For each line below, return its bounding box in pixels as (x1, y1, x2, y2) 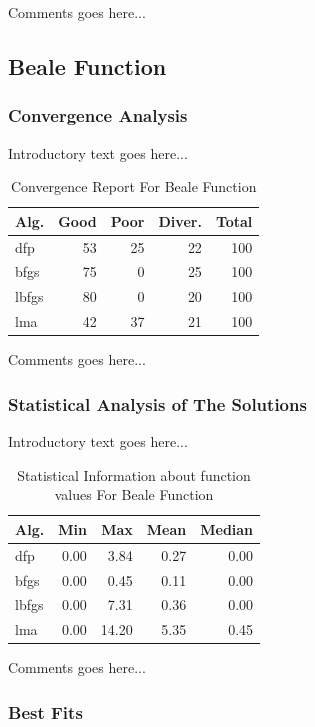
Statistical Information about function (17, 464, 251, 485)
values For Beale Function (54, 484, 214, 505)
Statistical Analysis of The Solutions (8, 391, 307, 416)
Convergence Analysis (8, 103, 188, 128)
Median (200, 518, 254, 539)
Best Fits (8, 699, 83, 724)
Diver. (158, 210, 202, 231)
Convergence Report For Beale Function (10, 176, 257, 197)
